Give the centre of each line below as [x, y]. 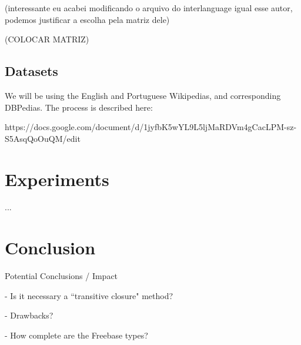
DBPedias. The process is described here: [79, 107]
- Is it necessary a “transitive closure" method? [89, 295]
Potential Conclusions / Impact [61, 276]
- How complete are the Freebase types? [76, 335]
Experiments [57, 179]
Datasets [31, 71]
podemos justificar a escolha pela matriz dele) [87, 19]
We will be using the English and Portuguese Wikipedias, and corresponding [143, 95]
